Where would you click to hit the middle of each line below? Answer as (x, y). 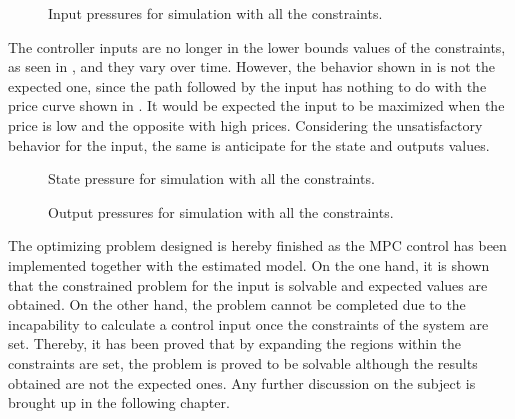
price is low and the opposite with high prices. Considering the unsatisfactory (245, 124)
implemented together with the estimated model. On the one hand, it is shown (249, 264)
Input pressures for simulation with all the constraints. (215, 13)
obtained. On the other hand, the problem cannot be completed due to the (237, 304)
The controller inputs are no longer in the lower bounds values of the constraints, (257, 46)
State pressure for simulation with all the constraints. (211, 178)
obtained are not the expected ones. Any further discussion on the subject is (242, 382)
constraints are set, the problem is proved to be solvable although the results (243, 362)
